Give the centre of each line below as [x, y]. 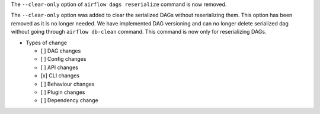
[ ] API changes [59, 67]
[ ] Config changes [63, 59]
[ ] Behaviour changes [68, 84]
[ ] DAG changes [61, 51]
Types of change [47, 43]
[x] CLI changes [60, 76]
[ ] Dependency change [70, 100]
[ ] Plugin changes [63, 92]
